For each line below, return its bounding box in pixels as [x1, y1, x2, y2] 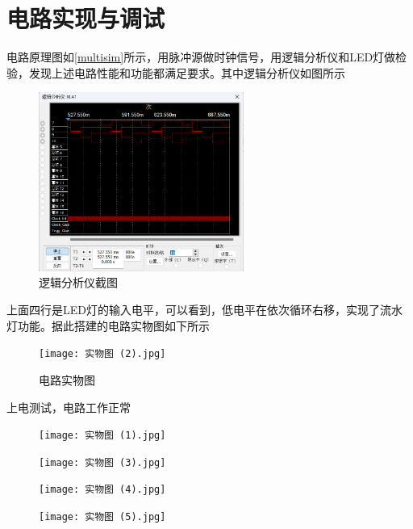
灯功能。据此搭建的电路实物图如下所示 [6, 317, 210, 334]
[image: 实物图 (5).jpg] [39, 511, 166, 523]
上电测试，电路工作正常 [6, 398, 131, 415]
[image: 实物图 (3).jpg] [39, 456, 166, 468]
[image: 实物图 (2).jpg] [39, 348, 166, 360]
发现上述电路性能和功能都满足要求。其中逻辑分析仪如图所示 [28, 64, 345, 81]
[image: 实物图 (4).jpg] [39, 484, 166, 496]
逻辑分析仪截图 [39, 274, 118, 291]
